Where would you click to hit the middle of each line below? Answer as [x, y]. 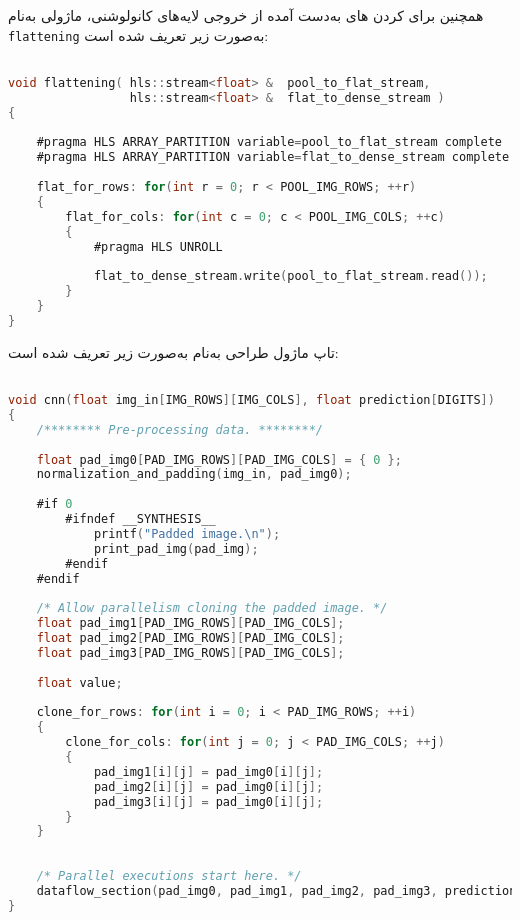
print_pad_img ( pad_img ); [176, 548]
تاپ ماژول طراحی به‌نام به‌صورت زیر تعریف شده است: [173, 351]
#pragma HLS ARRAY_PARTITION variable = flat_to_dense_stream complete [273, 157]
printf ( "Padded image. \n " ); [187, 533]
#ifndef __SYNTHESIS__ [140, 519]
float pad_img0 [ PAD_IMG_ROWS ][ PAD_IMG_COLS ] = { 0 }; [219, 459]
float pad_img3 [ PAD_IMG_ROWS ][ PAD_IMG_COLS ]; [190, 652]
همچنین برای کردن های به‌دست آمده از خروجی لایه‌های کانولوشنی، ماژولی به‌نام [246, 15]
